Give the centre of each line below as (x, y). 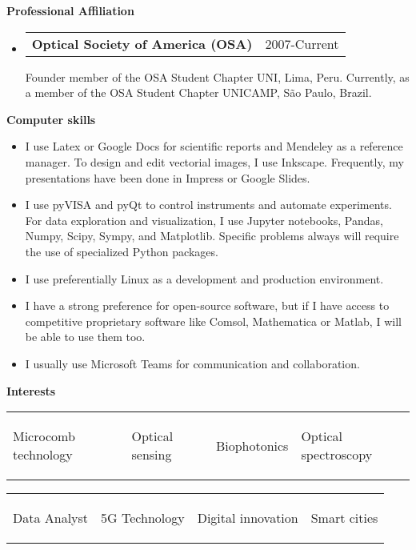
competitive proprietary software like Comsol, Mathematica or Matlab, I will (213, 321)
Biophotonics (252, 445)
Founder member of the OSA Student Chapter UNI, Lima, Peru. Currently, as (217, 76)
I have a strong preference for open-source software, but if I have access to (207, 305)
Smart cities (344, 518)
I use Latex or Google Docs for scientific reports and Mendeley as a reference (214, 146)
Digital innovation (248, 518)
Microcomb (44, 436)
